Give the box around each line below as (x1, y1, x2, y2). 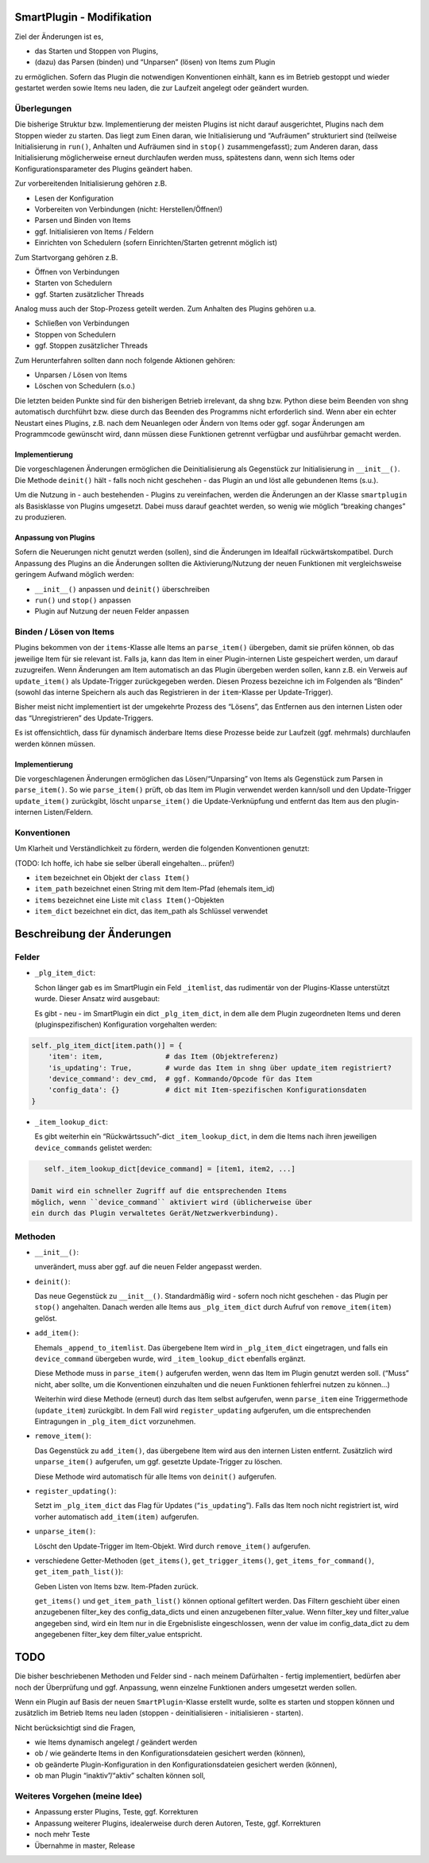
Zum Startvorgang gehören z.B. (14, 252, 118, 262)
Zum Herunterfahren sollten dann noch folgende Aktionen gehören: (14, 355, 236, 365)
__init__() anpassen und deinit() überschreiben (34, 584, 211, 594)
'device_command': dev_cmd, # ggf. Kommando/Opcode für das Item (48, 1074, 313, 1084)
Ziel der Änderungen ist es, (14, 32, 103, 41)
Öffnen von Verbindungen (34, 267, 120, 276)
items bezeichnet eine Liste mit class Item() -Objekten (34, 895, 225, 905)
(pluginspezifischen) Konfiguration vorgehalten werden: (34, 1019, 218, 1029)
